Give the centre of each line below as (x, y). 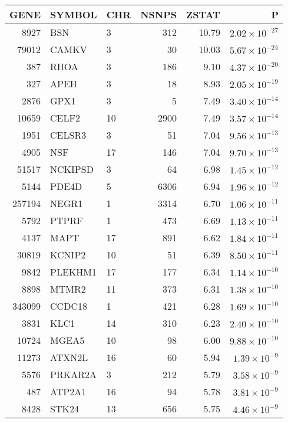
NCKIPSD (72, 169)
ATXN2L (69, 357)
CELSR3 (68, 135)
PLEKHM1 (73, 272)
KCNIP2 (68, 255)
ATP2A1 (68, 391)
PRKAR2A (73, 374)
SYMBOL (74, 14)
